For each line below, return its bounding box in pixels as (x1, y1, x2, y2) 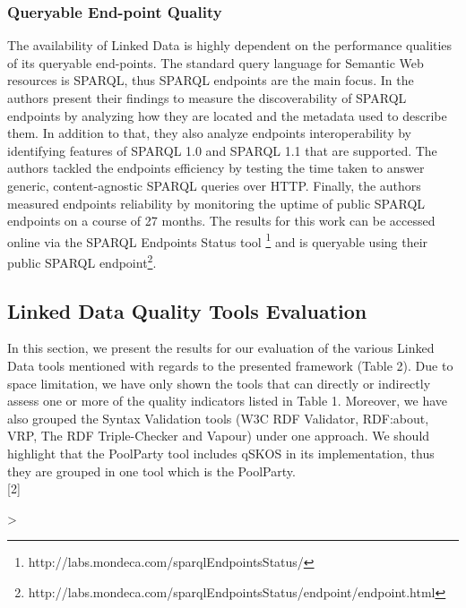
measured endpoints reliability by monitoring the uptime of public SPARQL (7, 193, 426, 212)
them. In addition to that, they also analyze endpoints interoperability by (7, 124, 412, 142)
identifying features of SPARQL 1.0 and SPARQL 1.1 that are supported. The (7, 141, 437, 159)
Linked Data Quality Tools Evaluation (7, 296, 367, 324)
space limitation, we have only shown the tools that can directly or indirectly (7, 373, 431, 392)
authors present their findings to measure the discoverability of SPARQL (7, 89, 407, 107)
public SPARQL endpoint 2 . (7, 251, 157, 271)
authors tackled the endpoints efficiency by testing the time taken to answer (7, 158, 425, 177)
